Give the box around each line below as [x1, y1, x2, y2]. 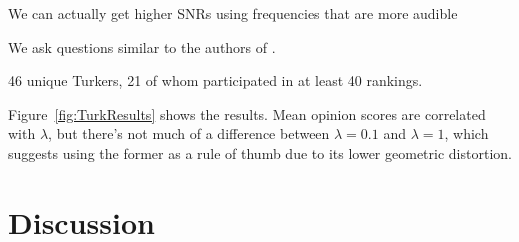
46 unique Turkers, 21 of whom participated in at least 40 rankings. [8, 70, 423, 91]
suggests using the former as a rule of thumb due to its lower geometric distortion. [8, 142, 512, 163]
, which [444, 123, 489, 144]
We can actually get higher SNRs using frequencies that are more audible [8, 3, 458, 23]
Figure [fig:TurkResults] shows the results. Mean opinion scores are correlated [8, 103, 486, 124]
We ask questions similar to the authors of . [8, 36, 276, 57]
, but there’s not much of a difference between [48, 123, 330, 144]
